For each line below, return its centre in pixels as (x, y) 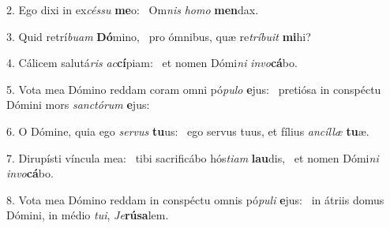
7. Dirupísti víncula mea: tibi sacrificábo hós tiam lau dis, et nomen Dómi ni (193, 157)
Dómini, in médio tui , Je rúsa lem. (88, 215)
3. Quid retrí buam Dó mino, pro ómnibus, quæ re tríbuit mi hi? (159, 36)
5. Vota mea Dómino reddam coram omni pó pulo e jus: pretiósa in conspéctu (194, 89)
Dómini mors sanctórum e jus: (78, 105)
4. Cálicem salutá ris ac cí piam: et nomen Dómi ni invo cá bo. (152, 63)
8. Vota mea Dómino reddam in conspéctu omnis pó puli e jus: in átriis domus (195, 199)
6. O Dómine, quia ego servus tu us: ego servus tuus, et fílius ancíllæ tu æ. (188, 131)
